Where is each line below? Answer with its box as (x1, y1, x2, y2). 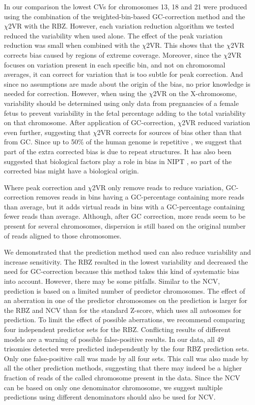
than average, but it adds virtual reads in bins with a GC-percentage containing (4, 201, 245, 211)
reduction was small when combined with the (4, 40, 140, 50)
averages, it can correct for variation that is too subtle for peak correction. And (4, 69, 243, 79)
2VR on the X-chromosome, (153, 88, 237, 99)
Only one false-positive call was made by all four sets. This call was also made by (4, 353, 249, 363)
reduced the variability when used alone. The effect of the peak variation (4, 30, 223, 40)
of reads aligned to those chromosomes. (4, 230, 122, 240)
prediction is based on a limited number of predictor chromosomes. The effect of (4, 285, 245, 296)
